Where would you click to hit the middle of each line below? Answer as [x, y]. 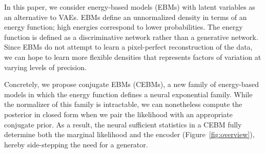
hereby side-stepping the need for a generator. [76, 144]
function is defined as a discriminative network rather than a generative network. [131, 37]
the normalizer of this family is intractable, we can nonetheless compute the [123, 104]
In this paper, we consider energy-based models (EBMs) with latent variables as [130, 7]
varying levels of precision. [45, 67]
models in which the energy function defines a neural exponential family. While [128, 94]
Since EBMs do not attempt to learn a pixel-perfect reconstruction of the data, [128, 47]
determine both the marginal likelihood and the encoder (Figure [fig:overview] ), [129, 134]
